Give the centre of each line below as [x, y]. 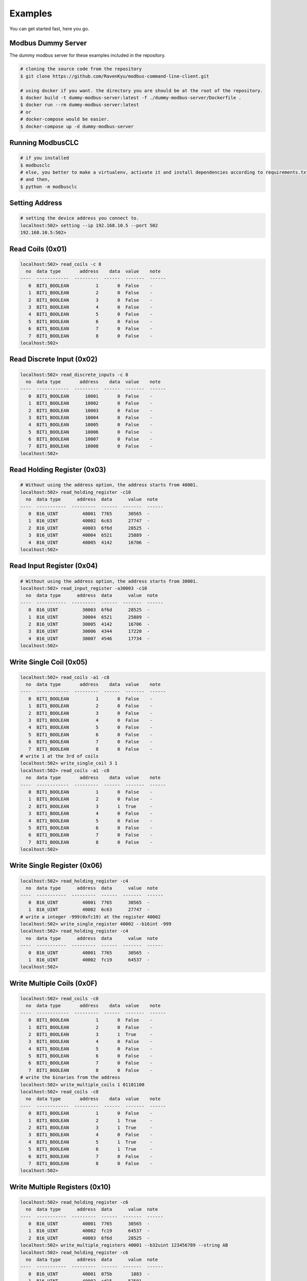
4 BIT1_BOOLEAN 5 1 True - [91, 1142]
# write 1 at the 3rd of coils [60, 756]
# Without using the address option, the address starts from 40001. [109, 485]
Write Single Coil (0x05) [49, 662]
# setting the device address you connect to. [80, 218]
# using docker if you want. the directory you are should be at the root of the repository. [142, 90]
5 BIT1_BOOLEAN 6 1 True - [91, 1149]
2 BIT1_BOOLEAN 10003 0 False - [91, 410]
